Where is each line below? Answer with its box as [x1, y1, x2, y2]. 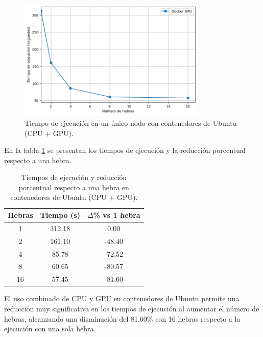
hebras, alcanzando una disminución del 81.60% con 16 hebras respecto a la [4, 313, 241, 324]
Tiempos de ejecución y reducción [21, 172, 127, 183]
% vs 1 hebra [93, 210, 140, 220]
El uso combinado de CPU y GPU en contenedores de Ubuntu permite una [4, 293, 240, 304]
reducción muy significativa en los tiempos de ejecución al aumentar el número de [4, 303, 259, 313]
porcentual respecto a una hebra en [18, 182, 129, 192]
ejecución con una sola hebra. [4, 323, 96, 334]
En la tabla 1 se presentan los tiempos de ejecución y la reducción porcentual [4, 145, 246, 155]
